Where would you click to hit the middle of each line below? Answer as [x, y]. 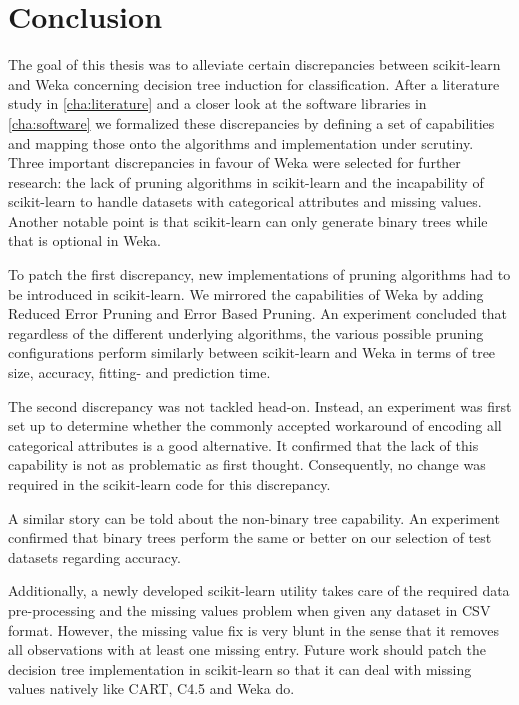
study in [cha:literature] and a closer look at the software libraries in [217, 103]
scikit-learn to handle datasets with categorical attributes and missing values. [245, 201]
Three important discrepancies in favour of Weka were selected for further [234, 162]
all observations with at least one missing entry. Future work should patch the [247, 649]
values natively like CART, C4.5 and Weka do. [151, 688]
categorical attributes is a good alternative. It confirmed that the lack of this [243, 444]
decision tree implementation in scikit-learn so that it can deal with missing [240, 668]
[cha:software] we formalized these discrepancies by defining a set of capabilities [251, 122]
